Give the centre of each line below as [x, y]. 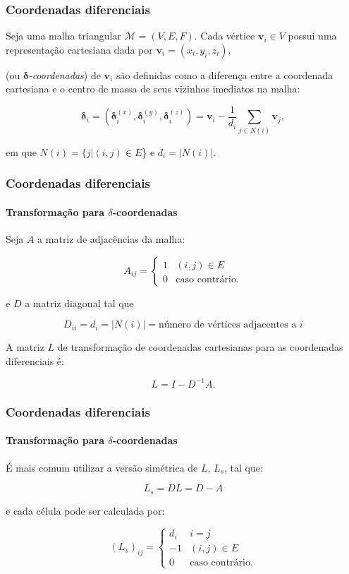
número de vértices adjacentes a [228, 325]
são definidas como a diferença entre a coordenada [225, 74]
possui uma [312, 36]
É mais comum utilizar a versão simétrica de [102, 467]
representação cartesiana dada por [79, 49]
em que [21, 151]
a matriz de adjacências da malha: [111, 239]
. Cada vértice [225, 36]
